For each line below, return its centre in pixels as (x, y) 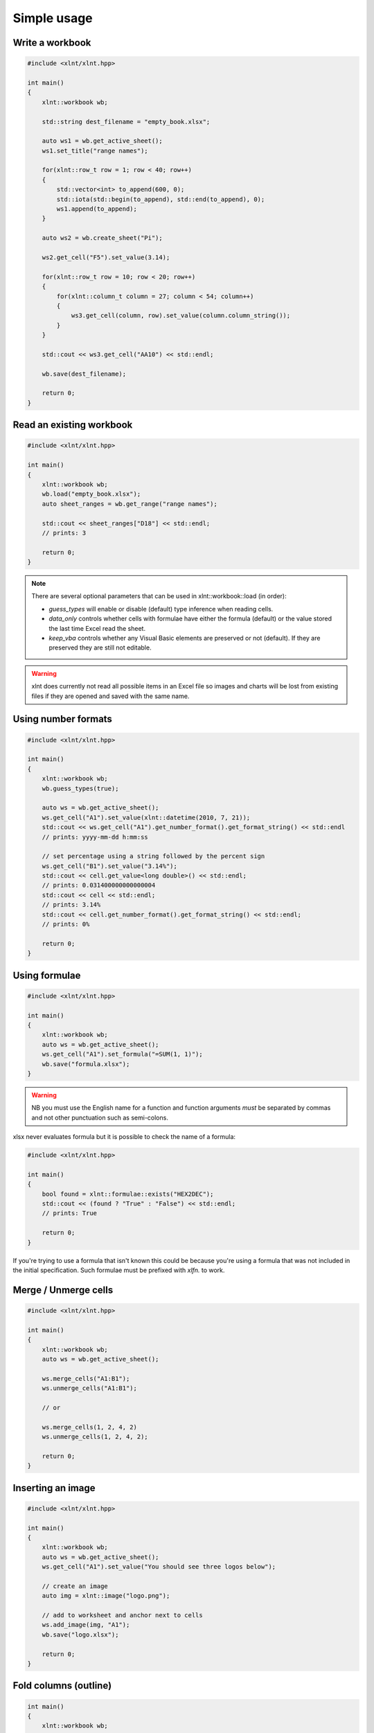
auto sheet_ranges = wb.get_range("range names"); (130, 504)
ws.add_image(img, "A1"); (86, 1625)
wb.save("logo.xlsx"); (80, 1635)
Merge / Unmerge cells (63, 1290)
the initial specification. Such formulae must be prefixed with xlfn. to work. (119, 1270)
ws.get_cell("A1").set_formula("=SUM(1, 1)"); (123, 1054)
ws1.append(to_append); (97, 209)
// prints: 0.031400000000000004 (99, 885)
